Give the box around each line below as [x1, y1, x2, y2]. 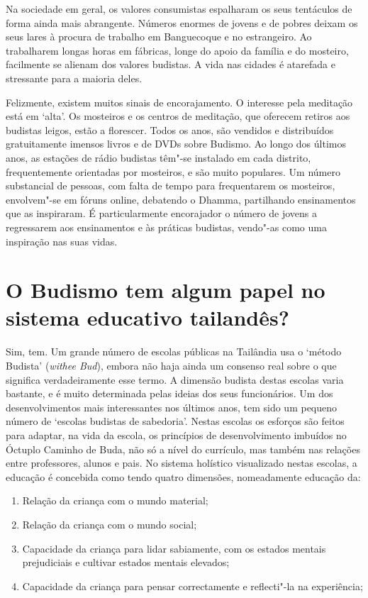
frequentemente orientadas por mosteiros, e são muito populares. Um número [6, 164, 340, 179]
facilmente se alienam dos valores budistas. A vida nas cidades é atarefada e [6, 57, 335, 72]
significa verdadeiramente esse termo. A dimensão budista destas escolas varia [6, 372, 344, 387]
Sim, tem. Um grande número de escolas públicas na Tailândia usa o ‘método [6, 344, 342, 359]
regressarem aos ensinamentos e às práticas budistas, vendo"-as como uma [6, 219, 327, 234]
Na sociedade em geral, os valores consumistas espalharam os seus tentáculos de [6, 1, 352, 16]
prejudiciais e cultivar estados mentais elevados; [22, 555, 230, 570]
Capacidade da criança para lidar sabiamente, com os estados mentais [22, 541, 326, 555]
